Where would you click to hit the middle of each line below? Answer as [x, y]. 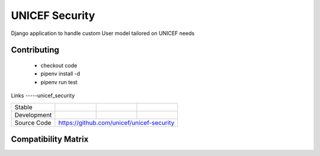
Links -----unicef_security [43, 95]
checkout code [59, 65]
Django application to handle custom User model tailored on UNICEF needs [103, 33]
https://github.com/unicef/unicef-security [116, 123]
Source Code [33, 123]
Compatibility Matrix [50, 139]
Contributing [35, 50]
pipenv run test [59, 82]
